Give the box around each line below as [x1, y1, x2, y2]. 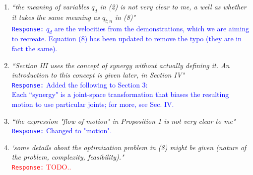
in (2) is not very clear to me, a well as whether [100, 1, 247, 11]
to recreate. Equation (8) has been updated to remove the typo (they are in [11, 33, 242, 44]
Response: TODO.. [11, 162, 71, 172]
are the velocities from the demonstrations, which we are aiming [54, 23, 250, 33]
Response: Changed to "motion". [11, 125, 112, 136]
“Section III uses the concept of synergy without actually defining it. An [11, 60, 230, 70]
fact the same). [11, 43, 58, 53]
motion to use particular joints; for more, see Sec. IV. [11, 99, 174, 109]
